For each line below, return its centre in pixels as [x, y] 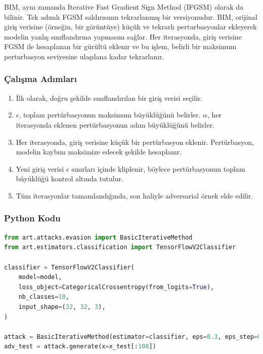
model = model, [40, 277]
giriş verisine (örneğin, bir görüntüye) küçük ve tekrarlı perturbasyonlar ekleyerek [130, 27]
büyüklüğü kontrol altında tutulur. [70, 179]
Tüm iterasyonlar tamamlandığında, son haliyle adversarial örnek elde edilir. [135, 195]
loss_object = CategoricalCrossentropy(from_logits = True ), [116, 287]
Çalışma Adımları [41, 79]
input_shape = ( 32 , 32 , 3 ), [62, 307]
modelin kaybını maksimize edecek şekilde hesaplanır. [99, 152]
